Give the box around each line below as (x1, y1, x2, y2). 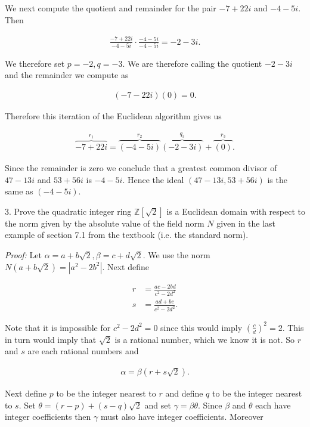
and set (144, 398, 171, 411)
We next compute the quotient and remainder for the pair (5, 2, 216, 14)
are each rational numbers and (27, 345, 139, 357)
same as (5, 185, 33, 197)
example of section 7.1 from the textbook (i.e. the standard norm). (5, 228, 249, 241)
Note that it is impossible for (5, 321, 111, 333)
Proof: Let (5, 249, 42, 261)
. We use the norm (142, 249, 210, 261)
